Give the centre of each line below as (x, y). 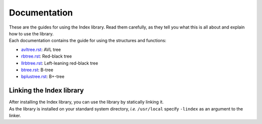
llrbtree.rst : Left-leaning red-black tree (60, 63)
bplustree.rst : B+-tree (43, 77)
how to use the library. (31, 33)
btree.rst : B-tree (37, 70)
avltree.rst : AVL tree (41, 49)
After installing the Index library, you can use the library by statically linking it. (86, 102)
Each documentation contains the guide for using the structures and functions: (88, 41)
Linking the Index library (47, 90)
